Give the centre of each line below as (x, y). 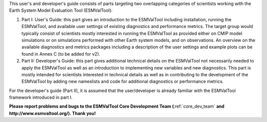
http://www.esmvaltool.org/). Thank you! (52, 113)
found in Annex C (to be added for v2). (61, 54)
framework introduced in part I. (41, 97)
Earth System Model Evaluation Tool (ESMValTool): (61, 10)
